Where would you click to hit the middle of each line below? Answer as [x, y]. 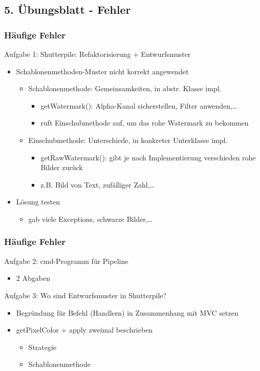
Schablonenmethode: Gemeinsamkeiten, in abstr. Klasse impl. [125, 88]
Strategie [42, 347]
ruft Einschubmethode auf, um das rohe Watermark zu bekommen [145, 123]
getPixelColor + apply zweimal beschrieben [84, 330]
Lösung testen [38, 202]
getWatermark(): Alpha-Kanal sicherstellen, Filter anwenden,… [139, 105]
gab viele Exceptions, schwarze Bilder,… [91, 219]
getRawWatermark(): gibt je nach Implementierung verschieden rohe [148, 157]
